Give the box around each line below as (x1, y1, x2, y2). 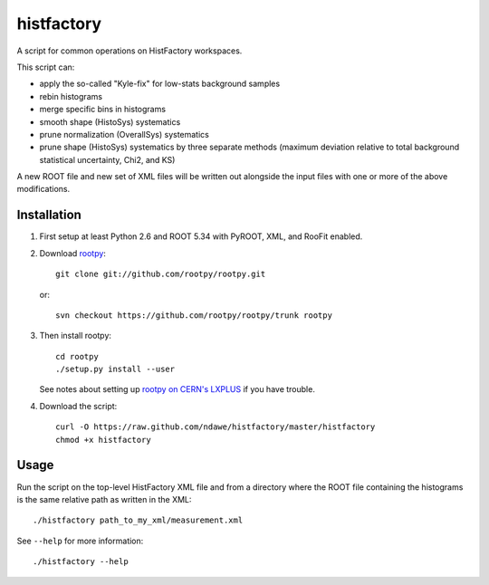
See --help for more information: (16, 535, 144, 546)
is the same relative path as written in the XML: (16, 494, 192, 504)
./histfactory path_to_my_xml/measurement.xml (33, 515, 244, 525)
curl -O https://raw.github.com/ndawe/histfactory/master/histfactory (55, 422, 376, 432)
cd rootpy (55, 351, 99, 361)
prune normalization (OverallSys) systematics (39, 129, 210, 139)
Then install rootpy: (39, 331, 112, 341)
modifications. (16, 184, 71, 195)
